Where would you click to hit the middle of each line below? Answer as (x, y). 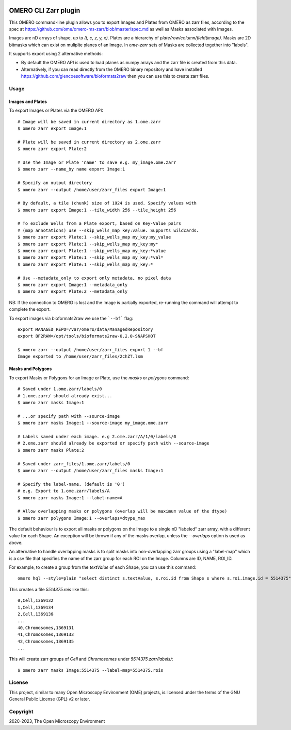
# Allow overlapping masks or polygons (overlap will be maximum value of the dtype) (122, 511)
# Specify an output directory (55, 183)
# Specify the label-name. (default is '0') (72, 484)
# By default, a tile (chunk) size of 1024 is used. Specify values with (107, 203)
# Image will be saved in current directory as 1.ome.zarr (89, 122)
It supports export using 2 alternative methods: (56, 54)
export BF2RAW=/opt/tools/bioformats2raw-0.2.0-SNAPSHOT (87, 336)
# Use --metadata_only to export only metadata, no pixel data (94, 278)
